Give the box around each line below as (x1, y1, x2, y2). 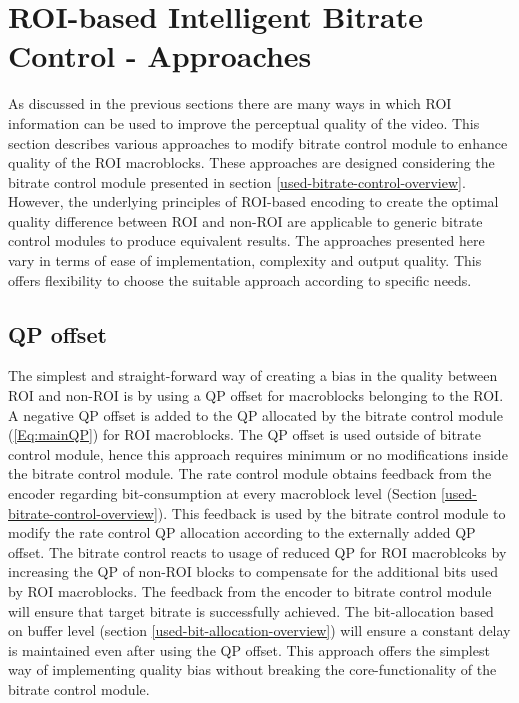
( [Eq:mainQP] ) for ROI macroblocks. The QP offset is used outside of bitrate (8, 424, 482, 445)
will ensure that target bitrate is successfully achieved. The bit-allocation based (8, 600, 494, 621)
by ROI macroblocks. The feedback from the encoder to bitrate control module (8, 580, 492, 601)
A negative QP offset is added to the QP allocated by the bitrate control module (8, 404, 503, 425)
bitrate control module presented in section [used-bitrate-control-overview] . (8, 171, 466, 192)
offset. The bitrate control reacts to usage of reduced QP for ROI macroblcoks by (8, 541, 507, 562)
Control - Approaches (8, 35, 312, 76)
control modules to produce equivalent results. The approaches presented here (8, 230, 485, 251)
